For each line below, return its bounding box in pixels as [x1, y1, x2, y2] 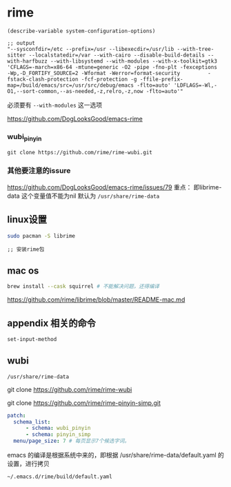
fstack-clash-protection [7, 76, 79, 83]
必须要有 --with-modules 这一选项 [7, 101, 103, 109]
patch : [7, 412, 26, 419]
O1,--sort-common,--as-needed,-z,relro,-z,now [7, 87, 143, 94]
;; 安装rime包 [7, 246, 45, 253]
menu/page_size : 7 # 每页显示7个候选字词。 [13, 437, 130, 445]
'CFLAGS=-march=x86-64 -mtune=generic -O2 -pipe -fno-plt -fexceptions [7, 63, 217, 70]
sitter [7, 52, 26, 59]
